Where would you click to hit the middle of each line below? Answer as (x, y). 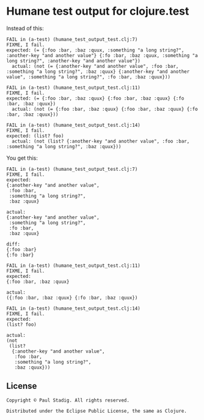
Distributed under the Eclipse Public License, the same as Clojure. (97, 411)
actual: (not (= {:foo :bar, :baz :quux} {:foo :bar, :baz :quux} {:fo (105, 109)
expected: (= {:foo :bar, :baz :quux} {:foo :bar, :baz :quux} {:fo (95, 98)
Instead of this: (25, 28)
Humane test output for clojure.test (98, 11)
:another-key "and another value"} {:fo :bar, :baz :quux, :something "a (102, 55)
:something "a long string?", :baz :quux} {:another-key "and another (98, 72)
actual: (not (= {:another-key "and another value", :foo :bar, (95, 66)
